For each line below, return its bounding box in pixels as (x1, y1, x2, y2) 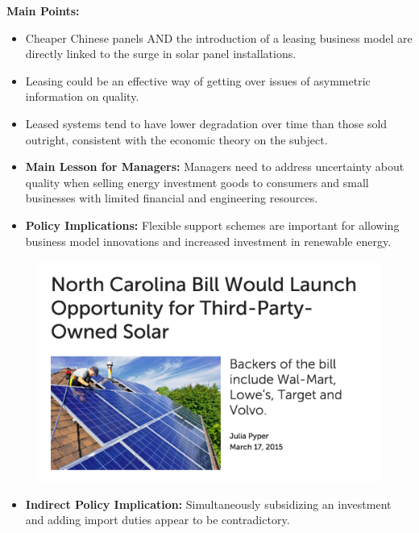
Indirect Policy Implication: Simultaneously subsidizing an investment (25, 495, 392, 512)
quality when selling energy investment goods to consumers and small (25, 173, 369, 190)
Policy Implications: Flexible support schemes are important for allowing (25, 216, 400, 233)
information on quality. (25, 88, 139, 105)
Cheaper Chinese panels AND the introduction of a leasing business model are (25, 29, 413, 46)
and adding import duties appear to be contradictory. (25, 511, 290, 528)
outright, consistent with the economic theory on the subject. (25, 131, 328, 148)
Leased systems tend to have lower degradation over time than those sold (25, 115, 388, 131)
